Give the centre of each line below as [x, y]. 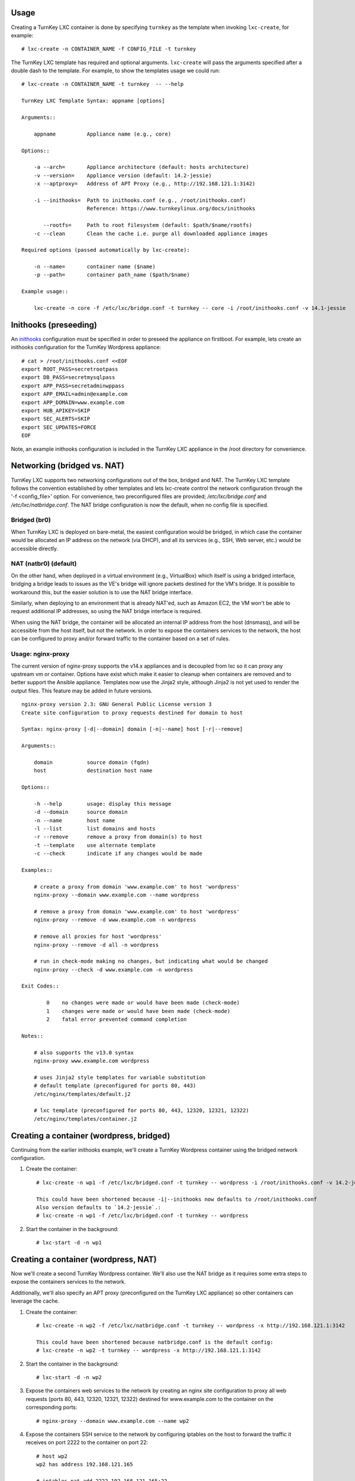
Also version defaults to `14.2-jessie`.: [99, 1207]
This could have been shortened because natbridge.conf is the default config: [155, 1342]
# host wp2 [52, 1456]
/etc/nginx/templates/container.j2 [85, 1119]
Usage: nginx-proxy [40, 654]
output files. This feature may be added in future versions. [82, 691]
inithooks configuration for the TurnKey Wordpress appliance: [86, 347]
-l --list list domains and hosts [95, 829]
